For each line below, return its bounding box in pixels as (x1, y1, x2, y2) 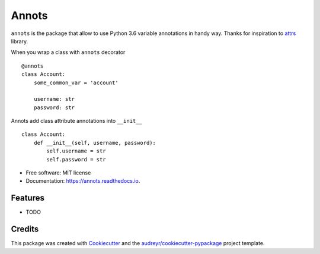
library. (11, 37, 28, 45)
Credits (11, 224, 39, 234)
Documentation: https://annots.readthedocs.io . (25, 177, 140, 185)
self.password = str (46, 156, 106, 163)
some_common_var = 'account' (33, 79, 119, 86)
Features (11, 193, 44, 203)
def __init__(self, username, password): (33, 139, 156, 146)
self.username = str (46, 148, 106, 154)
